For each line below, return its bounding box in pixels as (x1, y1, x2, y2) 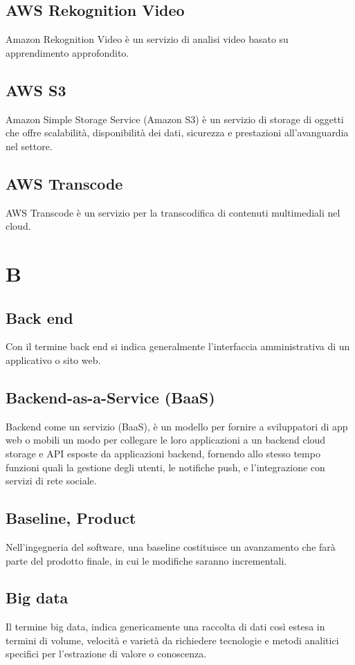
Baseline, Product (6, 507, 136, 529)
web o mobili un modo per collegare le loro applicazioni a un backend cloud (6, 432, 326, 447)
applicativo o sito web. (6, 352, 101, 367)
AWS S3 (6, 79, 66, 100)
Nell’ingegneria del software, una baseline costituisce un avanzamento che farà (6, 539, 336, 554)
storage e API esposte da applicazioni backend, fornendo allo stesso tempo (6, 446, 320, 460)
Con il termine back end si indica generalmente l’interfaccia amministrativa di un (6, 339, 350, 354)
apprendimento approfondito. (6, 45, 129, 60)
